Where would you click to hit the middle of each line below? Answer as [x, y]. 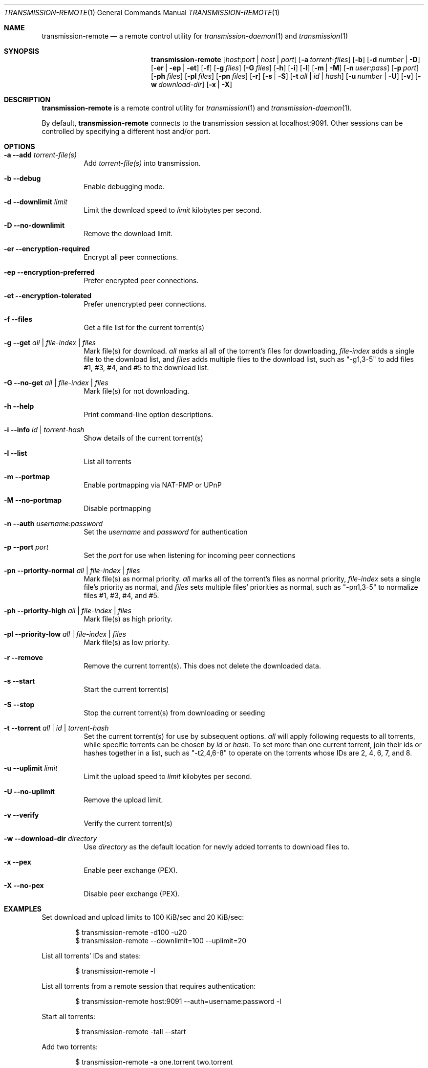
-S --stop [19, 704]
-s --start [20, 681]
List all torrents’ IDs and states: [91, 956]
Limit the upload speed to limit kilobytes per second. [168, 776]
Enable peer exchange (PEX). [131, 870]
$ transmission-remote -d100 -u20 [131, 932]
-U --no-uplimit [29, 791]
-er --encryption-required [47, 249]
